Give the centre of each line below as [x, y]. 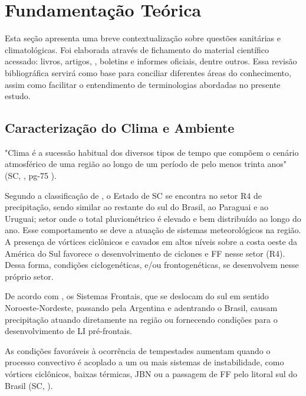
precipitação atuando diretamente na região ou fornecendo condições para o [141, 319]
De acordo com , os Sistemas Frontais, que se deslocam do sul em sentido [137, 296]
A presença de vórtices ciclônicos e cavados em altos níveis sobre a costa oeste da [151, 242]
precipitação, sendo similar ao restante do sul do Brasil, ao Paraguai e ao [137, 207]
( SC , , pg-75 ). [31, 176]
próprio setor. [29, 276]
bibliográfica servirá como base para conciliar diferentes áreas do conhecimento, [148, 72]
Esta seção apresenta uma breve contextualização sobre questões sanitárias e [143, 38]
